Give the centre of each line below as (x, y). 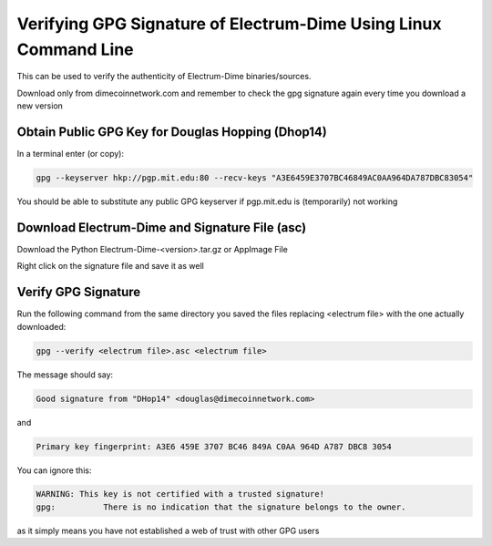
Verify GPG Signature (79, 292)
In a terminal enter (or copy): (71, 154)
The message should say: (65, 375)
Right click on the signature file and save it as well (110, 266)
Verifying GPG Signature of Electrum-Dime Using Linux (229, 24)
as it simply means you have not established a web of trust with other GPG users (168, 531)
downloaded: (41, 326)
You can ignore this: (54, 470)
